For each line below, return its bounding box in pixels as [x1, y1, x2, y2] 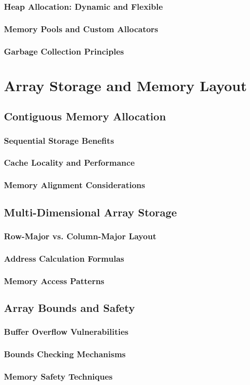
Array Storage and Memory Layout [4, 75, 247, 95]
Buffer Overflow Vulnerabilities [4, 326, 129, 338]
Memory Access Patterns [4, 274, 105, 287]
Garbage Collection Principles [4, 45, 124, 57]
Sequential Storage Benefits [4, 134, 114, 146]
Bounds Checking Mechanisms [4, 348, 126, 360]
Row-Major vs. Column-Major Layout [4, 230, 156, 242]
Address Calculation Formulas [4, 252, 124, 264]
